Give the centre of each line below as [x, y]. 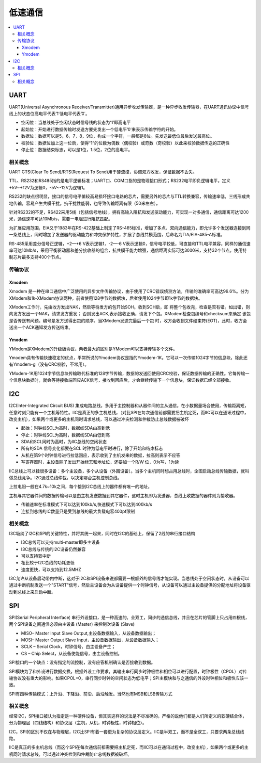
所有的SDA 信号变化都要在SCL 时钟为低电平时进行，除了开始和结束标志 [92, 448]
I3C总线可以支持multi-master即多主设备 [60, 542]
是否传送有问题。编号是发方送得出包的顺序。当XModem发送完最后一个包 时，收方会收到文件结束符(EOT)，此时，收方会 [128, 321]
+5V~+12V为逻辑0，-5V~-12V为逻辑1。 [48, 187]
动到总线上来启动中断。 [32, 592]
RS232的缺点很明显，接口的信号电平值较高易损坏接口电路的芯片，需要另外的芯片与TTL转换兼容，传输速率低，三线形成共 [130, 196]
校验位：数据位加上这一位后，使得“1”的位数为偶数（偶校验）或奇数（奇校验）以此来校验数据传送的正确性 [125, 143]
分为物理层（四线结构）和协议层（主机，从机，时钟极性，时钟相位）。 [78, 723]
